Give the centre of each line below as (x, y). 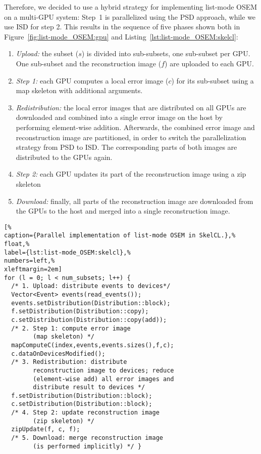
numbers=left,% (30, 261)
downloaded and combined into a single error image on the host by (119, 117)
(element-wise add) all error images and (103, 379)
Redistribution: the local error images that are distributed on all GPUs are (131, 107)
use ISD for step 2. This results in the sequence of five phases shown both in (122, 27)
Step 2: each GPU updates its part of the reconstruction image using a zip (131, 174)
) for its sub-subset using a (213, 80)
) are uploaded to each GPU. (209, 63)
